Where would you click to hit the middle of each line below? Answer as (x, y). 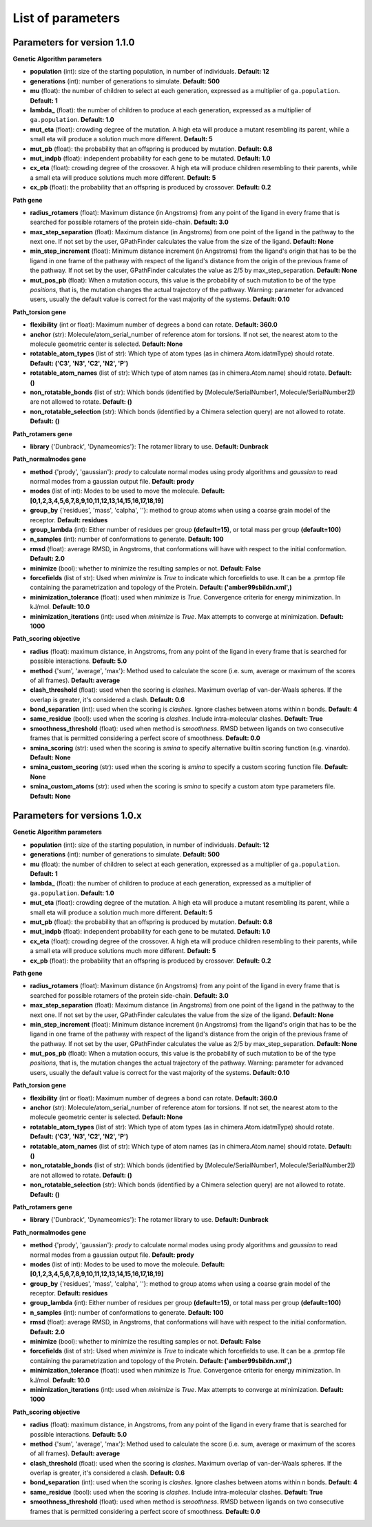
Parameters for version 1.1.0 (74, 42)
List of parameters (66, 18)
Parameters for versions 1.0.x (77, 816)
